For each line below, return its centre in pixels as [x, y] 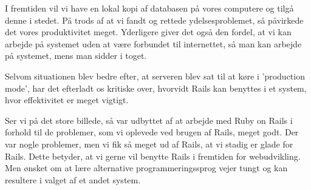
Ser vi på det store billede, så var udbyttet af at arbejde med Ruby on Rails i [149, 120]
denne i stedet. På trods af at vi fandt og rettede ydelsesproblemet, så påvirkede [154, 20]
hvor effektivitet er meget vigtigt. [67, 100]
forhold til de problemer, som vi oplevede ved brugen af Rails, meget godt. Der [152, 132]
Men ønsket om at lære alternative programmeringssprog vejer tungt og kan [146, 168]
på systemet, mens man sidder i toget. [76, 56]
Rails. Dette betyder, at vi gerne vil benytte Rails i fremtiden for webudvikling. [153, 156]
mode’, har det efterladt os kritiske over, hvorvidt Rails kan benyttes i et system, [156, 88]
